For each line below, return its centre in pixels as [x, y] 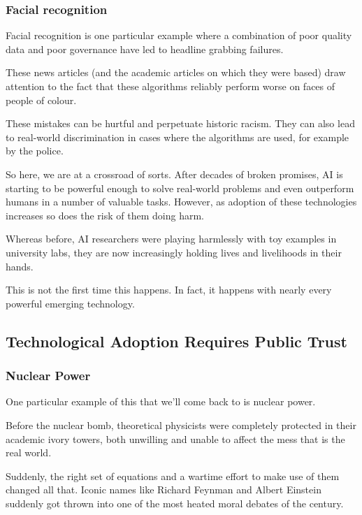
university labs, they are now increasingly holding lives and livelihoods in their [174, 252]
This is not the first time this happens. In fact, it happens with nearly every [169, 290]
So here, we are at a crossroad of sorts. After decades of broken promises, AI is [174, 174]
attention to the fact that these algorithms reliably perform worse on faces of [171, 86]
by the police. [35, 151]
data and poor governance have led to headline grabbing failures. [145, 49]
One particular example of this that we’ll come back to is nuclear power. [161, 401]
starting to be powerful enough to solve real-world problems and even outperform [180, 188]
